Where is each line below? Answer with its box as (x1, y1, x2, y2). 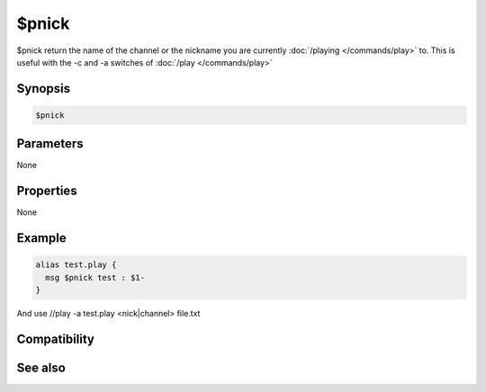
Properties (16, 183, 77, 199)
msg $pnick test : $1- (45, 272, 146, 282)
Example (16, 230, 67, 246)
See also (16, 360, 67, 375)
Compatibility (16, 331, 94, 346)
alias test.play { (35, 260, 117, 270)
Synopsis (16, 81, 71, 96)
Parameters (16, 136, 84, 152)
